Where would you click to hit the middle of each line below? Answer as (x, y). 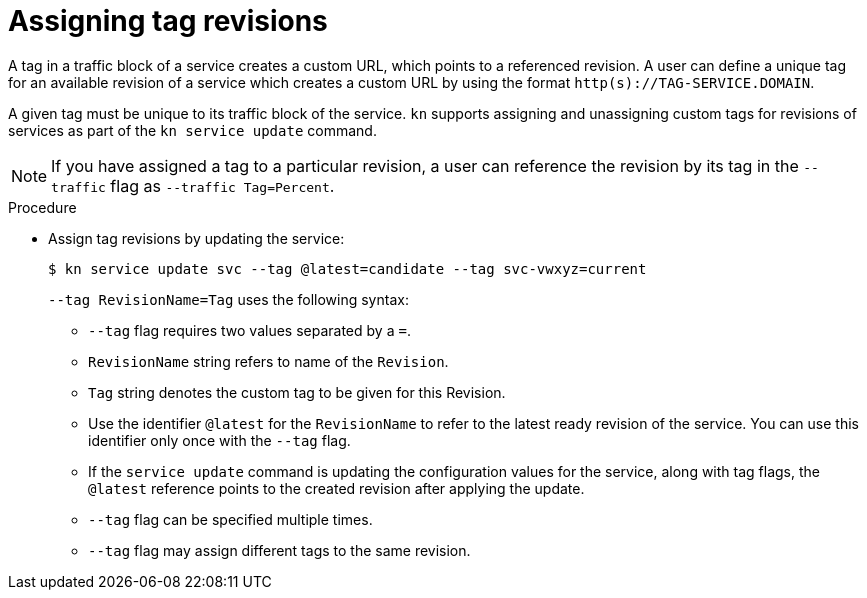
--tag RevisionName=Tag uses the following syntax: (228, 299)
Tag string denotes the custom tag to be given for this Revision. (297, 392)
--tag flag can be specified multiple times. (230, 519)
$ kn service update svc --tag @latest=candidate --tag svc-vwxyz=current (347, 268)
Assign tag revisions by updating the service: (196, 238)
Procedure (42, 207)
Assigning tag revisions (168, 21)
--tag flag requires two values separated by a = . (249, 330)
